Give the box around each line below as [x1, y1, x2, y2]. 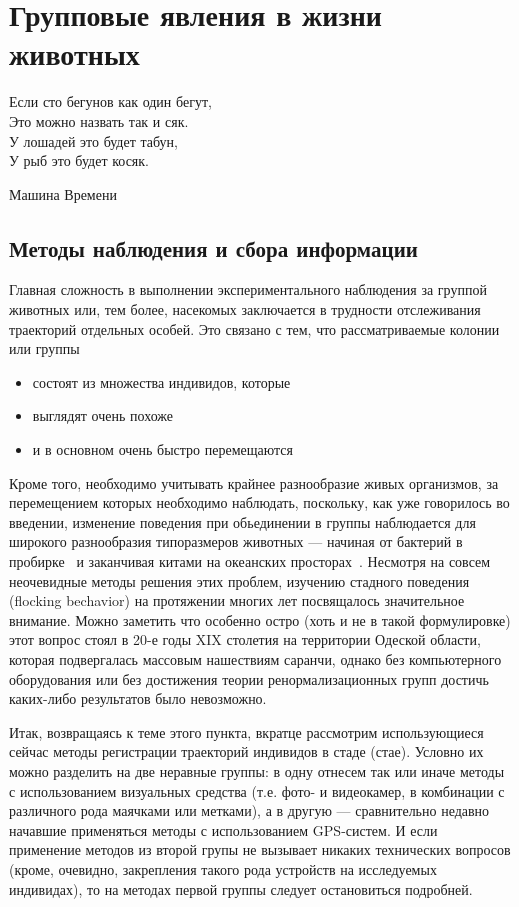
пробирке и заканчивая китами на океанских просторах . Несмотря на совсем [9, 551, 491, 572]
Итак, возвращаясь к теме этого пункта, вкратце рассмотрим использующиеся [9, 721, 484, 742]
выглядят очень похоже [32, 405, 174, 426]
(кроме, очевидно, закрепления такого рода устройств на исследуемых [9, 858, 437, 879]
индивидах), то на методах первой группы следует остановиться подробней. [9, 878, 473, 899]
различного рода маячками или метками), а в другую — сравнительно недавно [9, 800, 490, 821]
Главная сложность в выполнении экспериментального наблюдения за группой [9, 279, 487, 300]
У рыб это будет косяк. [9, 150, 149, 171]
